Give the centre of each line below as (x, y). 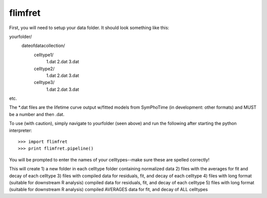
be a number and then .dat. (37, 114)
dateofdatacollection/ (43, 46)
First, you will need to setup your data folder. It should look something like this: (89, 28)
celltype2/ (44, 69)
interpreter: (21, 130)
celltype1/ (44, 55)
